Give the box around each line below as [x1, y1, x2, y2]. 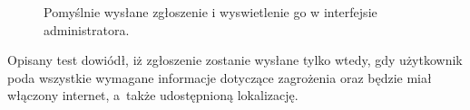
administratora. [44, 20, 130, 39]
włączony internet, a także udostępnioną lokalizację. [7, 86, 299, 105]
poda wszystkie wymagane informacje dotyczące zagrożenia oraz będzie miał [7, 68, 432, 87]
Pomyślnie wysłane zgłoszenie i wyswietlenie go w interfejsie [44, 3, 377, 21]
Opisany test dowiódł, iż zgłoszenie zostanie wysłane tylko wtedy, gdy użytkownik [7, 50, 463, 69]
